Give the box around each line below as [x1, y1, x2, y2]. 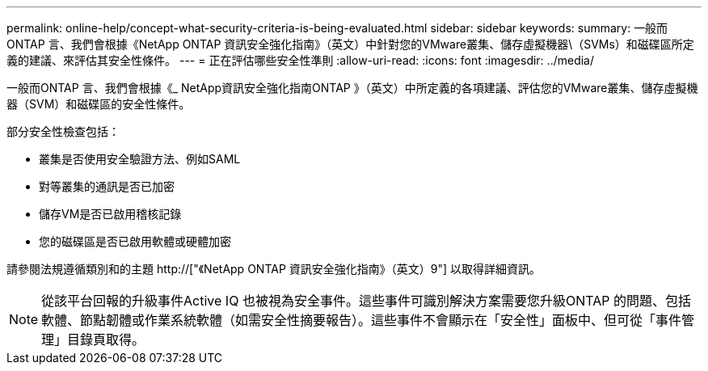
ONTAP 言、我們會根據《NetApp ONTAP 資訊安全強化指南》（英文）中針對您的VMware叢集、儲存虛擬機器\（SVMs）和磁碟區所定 [6, 37, 694, 51]
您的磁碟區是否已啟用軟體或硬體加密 [39, 234, 231, 248]
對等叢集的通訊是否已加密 [39, 179, 175, 193]
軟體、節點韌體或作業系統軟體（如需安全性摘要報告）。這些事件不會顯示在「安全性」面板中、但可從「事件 [41, 312, 682, 328]
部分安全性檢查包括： [6, 124, 120, 138]
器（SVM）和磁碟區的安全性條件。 [6, 97, 191, 111]
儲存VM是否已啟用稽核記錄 [39, 207, 182, 221]
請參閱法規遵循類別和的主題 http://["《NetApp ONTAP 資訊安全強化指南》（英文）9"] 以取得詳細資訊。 [6, 262, 542, 276]
